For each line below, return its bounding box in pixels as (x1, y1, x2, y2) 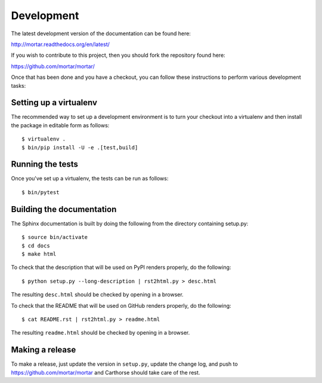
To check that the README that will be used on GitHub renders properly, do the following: (11, 302, 232, 309)
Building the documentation (11, 204, 117, 215)
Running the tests (11, 159, 79, 170)
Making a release (11, 345, 76, 355)
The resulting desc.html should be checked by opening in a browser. (11, 291, 184, 298)
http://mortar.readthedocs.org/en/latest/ (11, 41, 110, 48)
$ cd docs (21, 242, 50, 249)
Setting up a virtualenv (11, 97, 98, 108)
